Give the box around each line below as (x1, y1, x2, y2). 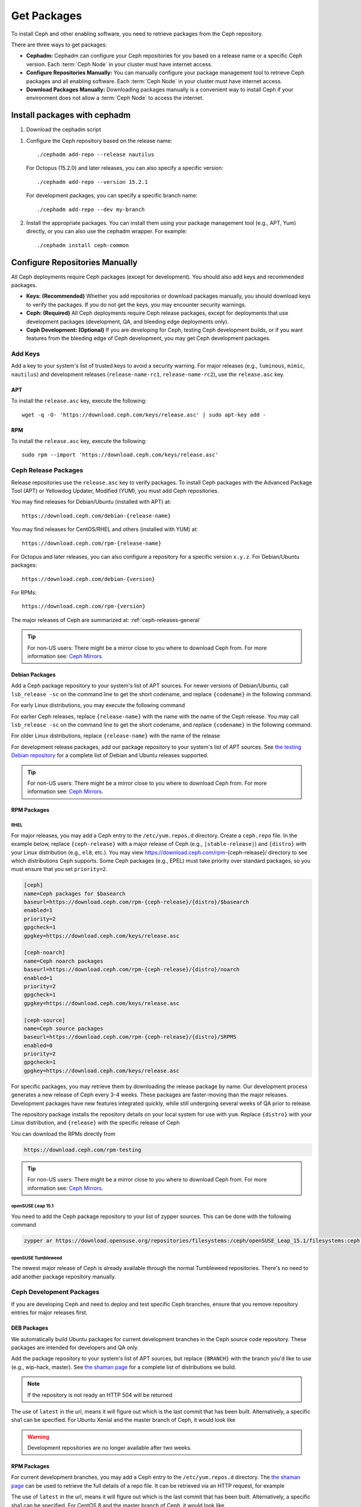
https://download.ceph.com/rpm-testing (23, 1146, 141, 1153)
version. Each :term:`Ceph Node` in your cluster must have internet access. (26, 60, 213, 68)
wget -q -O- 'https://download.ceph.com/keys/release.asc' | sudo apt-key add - (22, 411, 267, 418)
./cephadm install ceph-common (37, 242, 129, 248)
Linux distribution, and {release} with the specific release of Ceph (11, 1119, 180, 1127)
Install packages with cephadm (11, 110, 131, 121)
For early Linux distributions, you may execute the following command (11, 702, 185, 709)
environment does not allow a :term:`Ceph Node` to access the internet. (26, 94, 204, 102)
